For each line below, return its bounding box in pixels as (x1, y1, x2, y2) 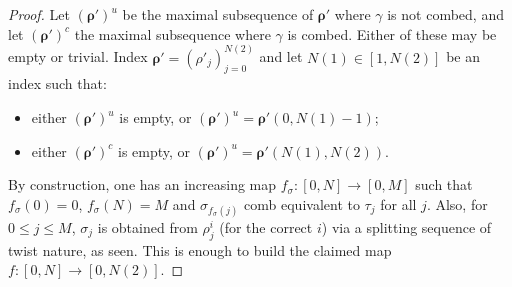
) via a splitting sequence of (321, 216, 492, 237)
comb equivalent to (244, 193, 360, 214)
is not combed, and (387, 4, 504, 24)
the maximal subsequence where (74, 23, 271, 44)
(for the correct (219, 216, 313, 237)
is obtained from (97, 216, 198, 237)
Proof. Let (8, 4, 70, 24)
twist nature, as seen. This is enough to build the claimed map (8, 239, 392, 260)
